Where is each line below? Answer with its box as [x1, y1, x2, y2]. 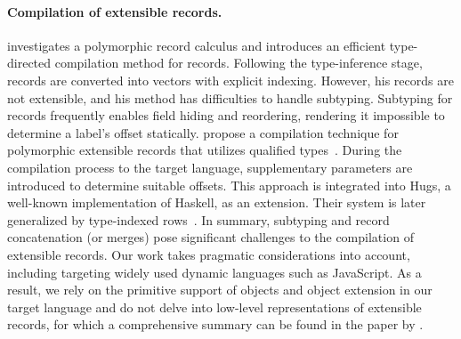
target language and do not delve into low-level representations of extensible [7, 297, 422, 316]
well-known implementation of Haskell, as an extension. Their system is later [7, 193, 426, 212]
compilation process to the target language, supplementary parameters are [7, 157, 413, 176]
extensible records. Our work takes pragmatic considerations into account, [7, 245, 410, 263]
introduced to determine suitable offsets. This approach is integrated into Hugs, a [7, 175, 451, 194]
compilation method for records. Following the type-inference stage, [54, 53, 423, 72]
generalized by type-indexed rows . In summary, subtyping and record [7, 210, 390, 229]
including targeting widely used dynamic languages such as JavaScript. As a [7, 262, 422, 281]
